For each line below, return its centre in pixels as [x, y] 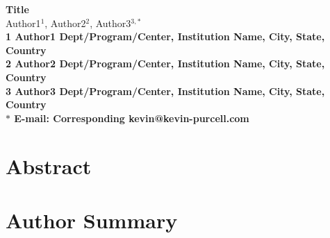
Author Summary [92, 220]
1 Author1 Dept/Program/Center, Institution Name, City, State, [165, 36]
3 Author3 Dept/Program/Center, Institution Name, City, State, [165, 91]
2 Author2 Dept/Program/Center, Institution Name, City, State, [165, 63]
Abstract [49, 165]
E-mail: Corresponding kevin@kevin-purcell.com [132, 118]
